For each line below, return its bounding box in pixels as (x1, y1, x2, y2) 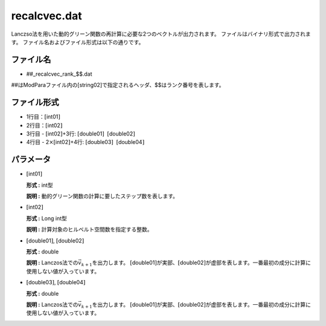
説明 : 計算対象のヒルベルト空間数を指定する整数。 (26, 226, 153, 233)
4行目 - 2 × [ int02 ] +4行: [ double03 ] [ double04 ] (26, 139, 145, 146)
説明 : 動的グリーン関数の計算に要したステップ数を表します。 (26, 192, 178, 200)
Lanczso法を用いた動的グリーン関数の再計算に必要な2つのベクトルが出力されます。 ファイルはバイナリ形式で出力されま (11, 30, 311, 37)
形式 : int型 (26, 181, 54, 189)
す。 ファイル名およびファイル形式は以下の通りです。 (11, 38, 144, 45)
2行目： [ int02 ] (26, 122, 63, 129)
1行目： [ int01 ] (26, 113, 60, 120)
